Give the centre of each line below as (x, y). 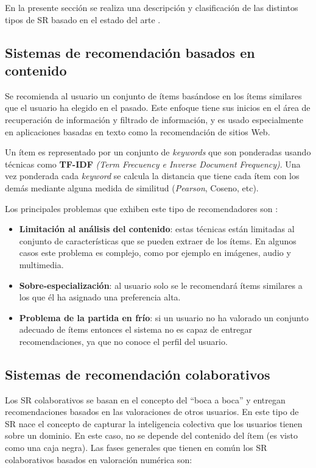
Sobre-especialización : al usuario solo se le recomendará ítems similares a (161, 285)
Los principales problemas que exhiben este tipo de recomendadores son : (142, 208)
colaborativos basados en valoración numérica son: (99, 459)
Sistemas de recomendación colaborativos (138, 374)
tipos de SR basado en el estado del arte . (83, 19)
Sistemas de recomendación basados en (130, 52)
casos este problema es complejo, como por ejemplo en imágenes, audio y (155, 253)
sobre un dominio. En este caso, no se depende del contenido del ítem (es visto (151, 435)
